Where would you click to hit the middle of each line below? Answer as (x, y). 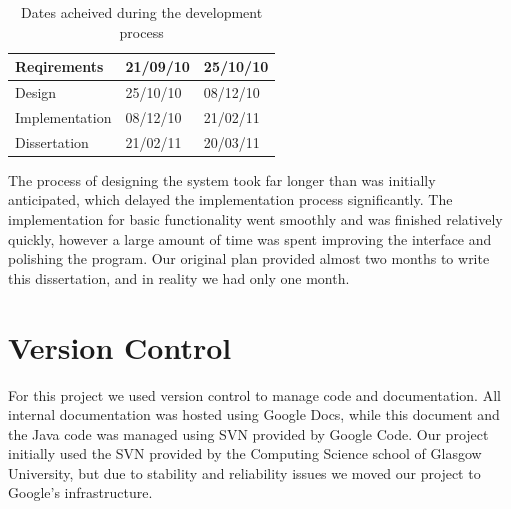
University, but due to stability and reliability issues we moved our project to (244, 472)
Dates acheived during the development (142, 12)
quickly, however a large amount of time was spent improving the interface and (250, 238)
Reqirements (59, 66)
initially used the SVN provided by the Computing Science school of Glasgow (245, 453)
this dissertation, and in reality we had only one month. (179, 277)
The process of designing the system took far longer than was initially (222, 179)
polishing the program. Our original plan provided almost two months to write (249, 258)
